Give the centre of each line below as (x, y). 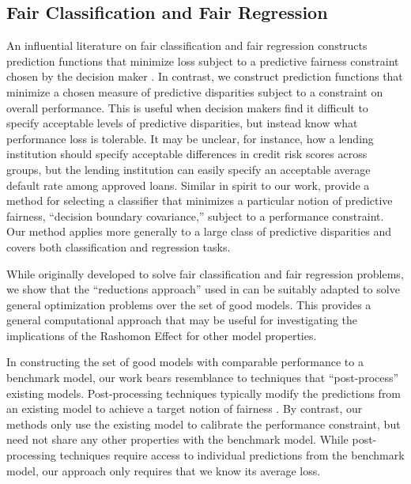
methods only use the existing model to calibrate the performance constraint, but (204, 423)
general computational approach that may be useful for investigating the (182, 320)
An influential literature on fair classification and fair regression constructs (187, 45)
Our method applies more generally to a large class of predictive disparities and (199, 231)
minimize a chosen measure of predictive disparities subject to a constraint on (195, 91)
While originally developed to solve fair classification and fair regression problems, (205, 273)
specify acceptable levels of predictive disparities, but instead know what (182, 123)
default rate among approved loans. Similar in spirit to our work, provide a (188, 185)
